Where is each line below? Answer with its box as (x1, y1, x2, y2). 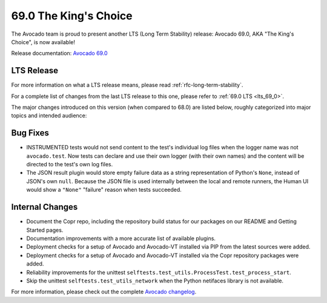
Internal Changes (11, 202, 78, 212)
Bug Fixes (11, 128, 50, 138)
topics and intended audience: (11, 112, 87, 119)
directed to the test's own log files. (26, 161, 113, 168)
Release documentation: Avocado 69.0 (11, 50, 108, 57)
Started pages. (26, 226, 64, 233)
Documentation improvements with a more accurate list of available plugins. (26, 235, 216, 242)
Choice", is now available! (11, 38, 76, 45)
